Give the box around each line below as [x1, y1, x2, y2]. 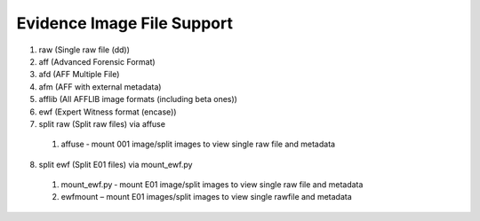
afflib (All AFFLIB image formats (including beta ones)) [38, 94, 237, 105]
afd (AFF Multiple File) [38, 69, 120, 80]
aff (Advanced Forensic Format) [38, 56, 156, 67]
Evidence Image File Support [16, 13, 233, 33]
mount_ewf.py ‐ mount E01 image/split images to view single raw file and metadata [60, 179, 364, 190]
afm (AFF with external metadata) [38, 81, 162, 92]
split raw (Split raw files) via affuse [38, 118, 166, 129]
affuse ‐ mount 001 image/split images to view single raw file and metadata [60, 138, 336, 150]
